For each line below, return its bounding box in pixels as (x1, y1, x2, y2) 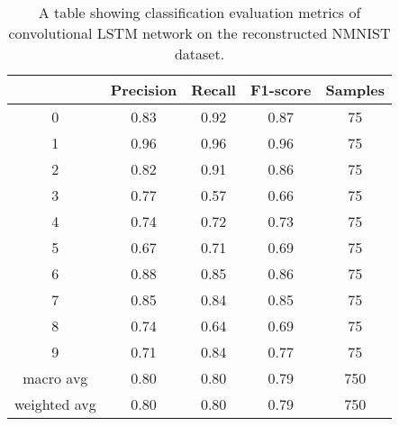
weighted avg (14, 394, 96, 414)
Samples (325, 79, 385, 100)
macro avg (23, 367, 88, 388)
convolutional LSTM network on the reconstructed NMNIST (8, 23, 391, 43)
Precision (110, 79, 177, 100)
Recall (191, 79, 236, 100)
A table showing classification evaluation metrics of (38, 2, 361, 23)
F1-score (249, 79, 312, 100)
